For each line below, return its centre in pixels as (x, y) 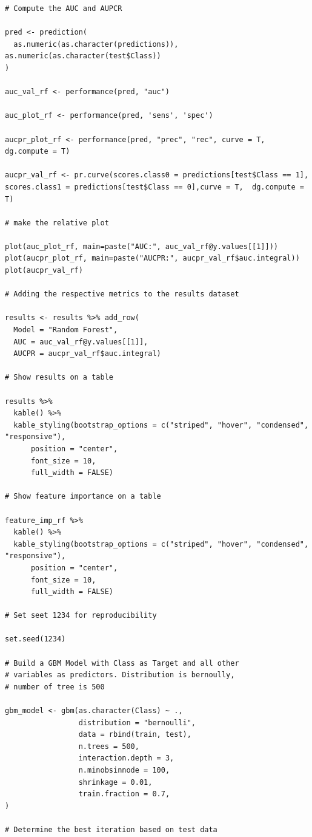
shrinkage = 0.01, (115, 782)
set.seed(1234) (35, 639)
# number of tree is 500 (55, 687)
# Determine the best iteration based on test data (111, 829)
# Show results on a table (59, 378)
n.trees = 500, (109, 746)
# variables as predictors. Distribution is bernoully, (120, 675)
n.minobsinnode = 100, (124, 770)
